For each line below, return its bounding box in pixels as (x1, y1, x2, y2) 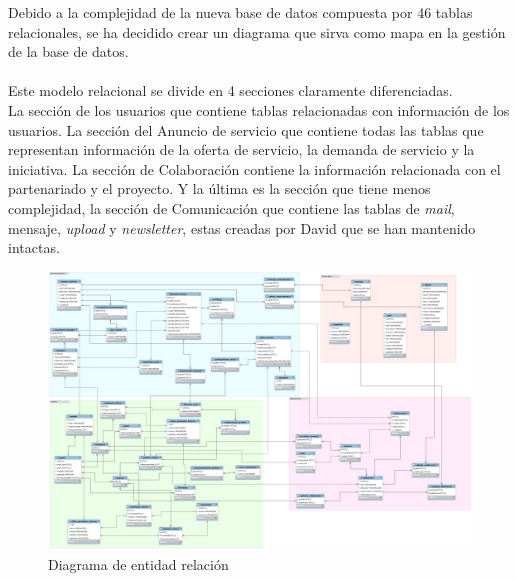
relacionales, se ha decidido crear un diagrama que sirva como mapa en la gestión (8, 21, 506, 42)
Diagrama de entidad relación (48, 554, 229, 575)
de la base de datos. (8, 41, 129, 62)
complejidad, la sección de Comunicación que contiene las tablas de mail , (8, 197, 455, 218)
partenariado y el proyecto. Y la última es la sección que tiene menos (8, 178, 431, 199)
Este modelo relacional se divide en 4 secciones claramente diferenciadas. (8, 80, 453, 101)
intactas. (8, 237, 60, 258)
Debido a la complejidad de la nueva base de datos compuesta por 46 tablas (8, 2, 473, 22)
